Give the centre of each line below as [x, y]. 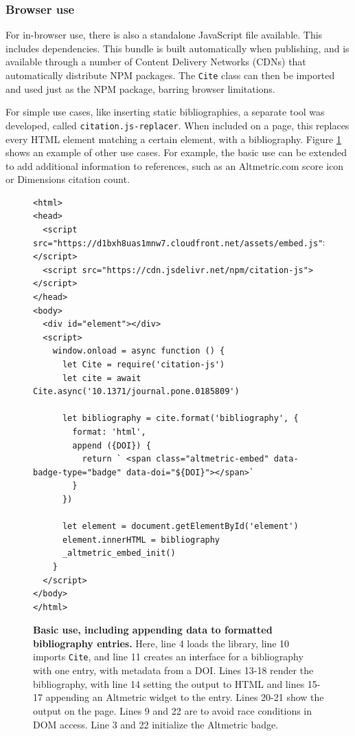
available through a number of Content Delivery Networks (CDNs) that [156, 62]
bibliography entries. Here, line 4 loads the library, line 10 [161, 643]
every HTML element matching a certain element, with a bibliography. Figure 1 [173, 139]
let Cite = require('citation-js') [144, 365]
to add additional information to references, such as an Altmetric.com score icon [175, 165]
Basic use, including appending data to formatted [153, 630]
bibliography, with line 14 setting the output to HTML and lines [169, 683]
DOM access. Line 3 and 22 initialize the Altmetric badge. [156, 724]
